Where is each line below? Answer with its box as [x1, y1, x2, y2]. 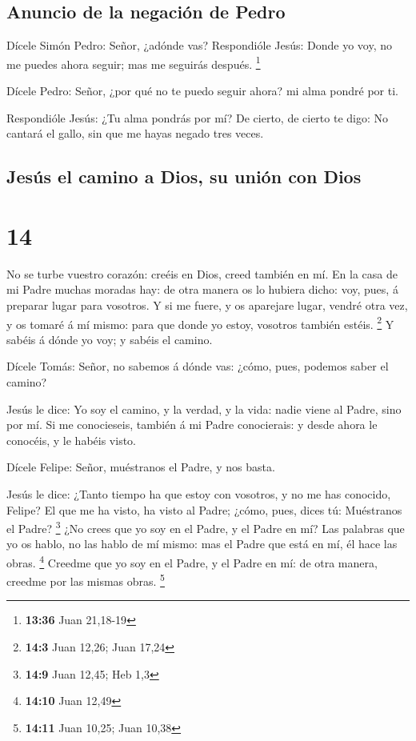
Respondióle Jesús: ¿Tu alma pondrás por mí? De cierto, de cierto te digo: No [6, 109, 389, 126]
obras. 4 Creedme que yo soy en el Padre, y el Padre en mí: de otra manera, [6, 551, 378, 571]
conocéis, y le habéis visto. [6, 431, 136, 448]
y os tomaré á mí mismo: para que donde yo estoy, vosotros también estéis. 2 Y [6, 313, 394, 332]
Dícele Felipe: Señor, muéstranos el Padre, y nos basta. [6, 459, 275, 475]
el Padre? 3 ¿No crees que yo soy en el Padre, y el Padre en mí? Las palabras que [6, 518, 405, 536]
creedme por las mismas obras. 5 [6, 571, 165, 589]
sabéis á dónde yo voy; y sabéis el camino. [6, 330, 213, 347]
